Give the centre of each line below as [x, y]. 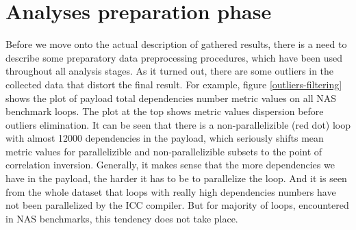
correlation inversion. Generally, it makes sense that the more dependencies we [170, 165]
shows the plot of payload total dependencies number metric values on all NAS [171, 98]
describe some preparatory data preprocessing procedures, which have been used [174, 57]
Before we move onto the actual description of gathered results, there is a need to [176, 44]
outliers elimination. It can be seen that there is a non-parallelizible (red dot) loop [178, 124]
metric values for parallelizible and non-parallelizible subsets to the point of [164, 151]
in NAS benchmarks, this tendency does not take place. [122, 218]
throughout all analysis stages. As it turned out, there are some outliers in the [170, 71]
